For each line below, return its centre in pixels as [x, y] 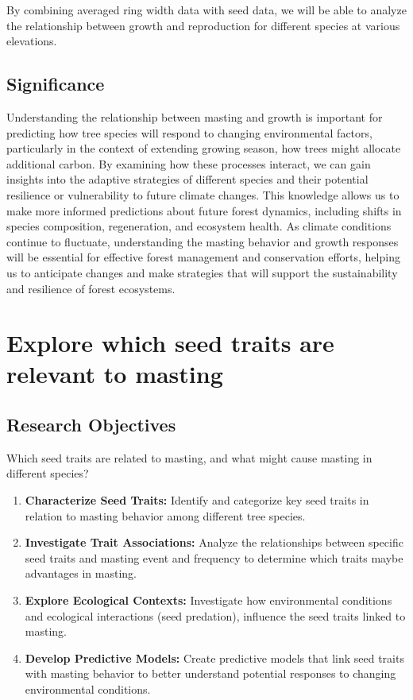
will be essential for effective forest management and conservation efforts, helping [203, 257]
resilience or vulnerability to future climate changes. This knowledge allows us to [203, 194]
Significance [56, 84]
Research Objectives [91, 425]
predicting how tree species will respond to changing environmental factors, [189, 132]
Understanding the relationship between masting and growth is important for [195, 116]
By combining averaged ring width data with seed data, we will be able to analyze [206, 10]
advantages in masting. [81, 573]
